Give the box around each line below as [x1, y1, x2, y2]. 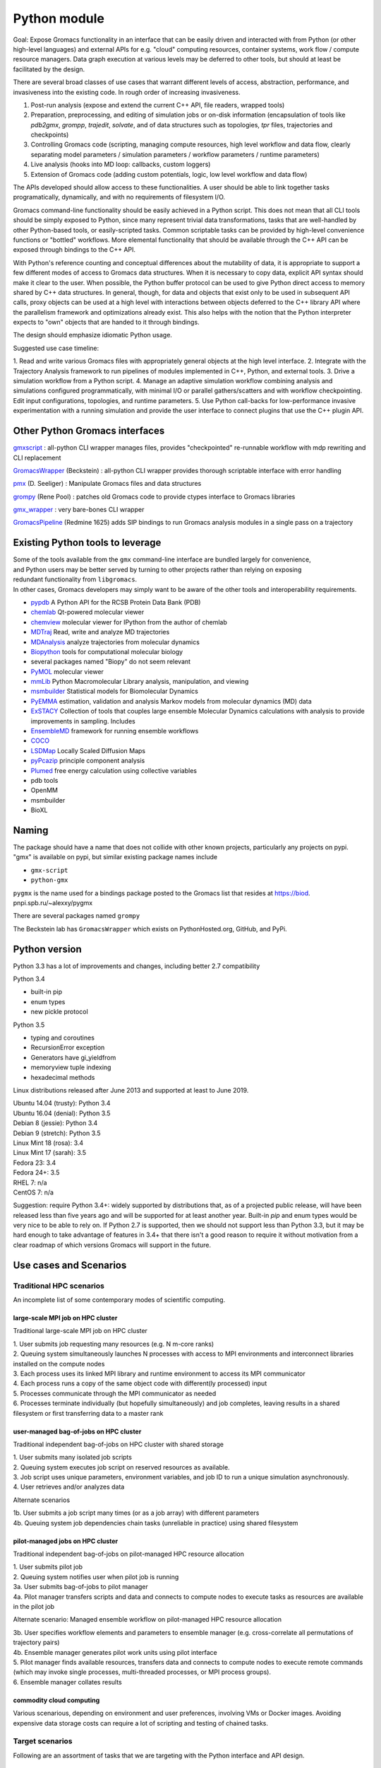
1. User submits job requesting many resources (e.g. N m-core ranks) [13, 1339, 214, 1348]
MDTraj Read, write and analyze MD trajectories [30, 628, 170, 636]
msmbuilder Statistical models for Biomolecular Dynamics [30, 687, 199, 696]
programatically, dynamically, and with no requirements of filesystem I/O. [13, 193, 226, 202]
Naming [13, 824, 49, 836]
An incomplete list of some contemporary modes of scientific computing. [13, 1296, 226, 1304]
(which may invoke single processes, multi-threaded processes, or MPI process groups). [13, 1668, 272, 1676]
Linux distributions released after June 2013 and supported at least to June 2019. [13, 1086, 249, 1094]
